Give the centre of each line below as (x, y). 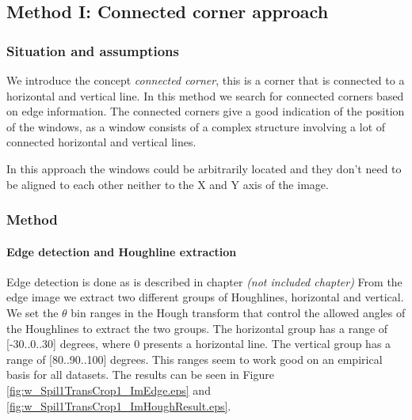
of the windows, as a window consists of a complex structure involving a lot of (196, 126)
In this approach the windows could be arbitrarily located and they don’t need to (204, 168)
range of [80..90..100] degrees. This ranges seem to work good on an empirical (195, 359)
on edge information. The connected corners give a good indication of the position (206, 111)
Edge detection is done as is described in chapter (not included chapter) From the (204, 281)
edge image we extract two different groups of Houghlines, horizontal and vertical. (205, 297)
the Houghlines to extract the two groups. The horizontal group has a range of (197, 328)
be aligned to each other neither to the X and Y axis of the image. (168, 184)
